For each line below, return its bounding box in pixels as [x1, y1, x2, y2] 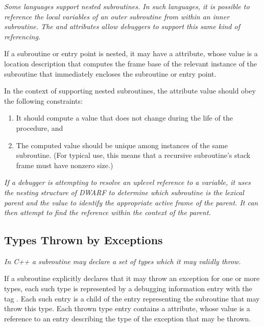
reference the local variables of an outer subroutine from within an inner [4, 11, 230, 21]
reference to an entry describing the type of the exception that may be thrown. [4, 313, 251, 323]
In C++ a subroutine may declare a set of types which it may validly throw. [4, 255, 241, 266]
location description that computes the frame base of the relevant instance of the [4, 58, 257, 68]
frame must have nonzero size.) [16, 159, 113, 170]
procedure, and [16, 122, 63, 133]
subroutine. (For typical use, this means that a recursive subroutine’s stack [16, 150, 251, 160]
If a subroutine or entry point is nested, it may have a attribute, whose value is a [4, 48, 258, 59]
